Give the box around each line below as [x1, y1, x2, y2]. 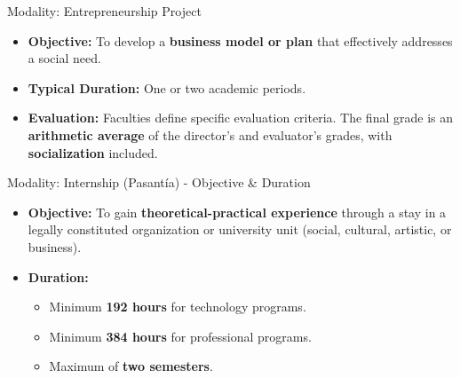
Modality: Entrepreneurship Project [7, 2, 202, 20]
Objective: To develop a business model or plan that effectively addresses [28, 31, 453, 50]
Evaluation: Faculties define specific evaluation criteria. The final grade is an [28, 108, 453, 127]
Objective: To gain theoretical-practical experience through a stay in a [28, 202, 447, 221]
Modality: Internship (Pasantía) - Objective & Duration [7, 173, 311, 192]
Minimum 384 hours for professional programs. [49, 327, 312, 345]
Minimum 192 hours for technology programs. [49, 297, 306, 316]
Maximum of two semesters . [49, 357, 213, 375]
